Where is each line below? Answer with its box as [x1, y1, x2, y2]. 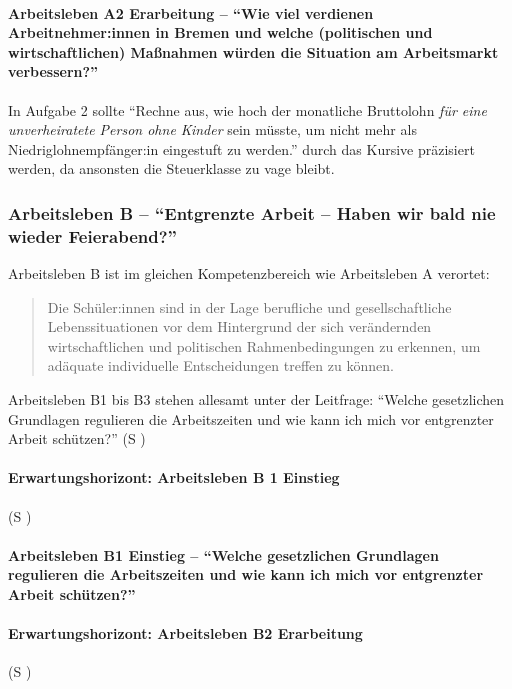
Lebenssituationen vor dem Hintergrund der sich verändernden [47, 316, 432, 337]
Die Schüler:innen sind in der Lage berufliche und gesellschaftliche [47, 296, 452, 317]
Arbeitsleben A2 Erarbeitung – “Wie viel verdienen [8, 2, 374, 23]
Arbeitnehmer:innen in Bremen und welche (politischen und [8, 22, 433, 43]
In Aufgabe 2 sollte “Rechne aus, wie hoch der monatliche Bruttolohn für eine [8, 99, 487, 120]
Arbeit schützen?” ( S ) [8, 428, 146, 449]
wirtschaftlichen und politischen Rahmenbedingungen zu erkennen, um [47, 335, 481, 356]
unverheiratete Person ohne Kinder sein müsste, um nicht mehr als [8, 119, 417, 140]
